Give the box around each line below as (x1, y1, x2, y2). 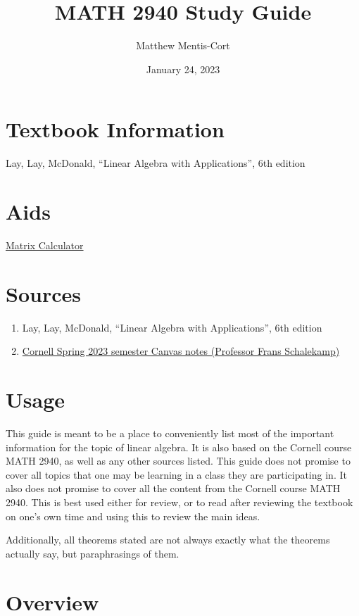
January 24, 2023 (146, 61, 220, 76)
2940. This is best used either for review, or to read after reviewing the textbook (6, 494, 353, 509)
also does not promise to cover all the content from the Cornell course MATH (6, 481, 341, 496)
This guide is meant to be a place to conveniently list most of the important (6, 426, 334, 440)
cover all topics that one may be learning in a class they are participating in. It (6, 467, 347, 482)
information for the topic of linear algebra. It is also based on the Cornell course (6, 439, 352, 454)
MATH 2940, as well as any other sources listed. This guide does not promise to (6, 453, 351, 468)
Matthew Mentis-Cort (136, 38, 230, 53)
